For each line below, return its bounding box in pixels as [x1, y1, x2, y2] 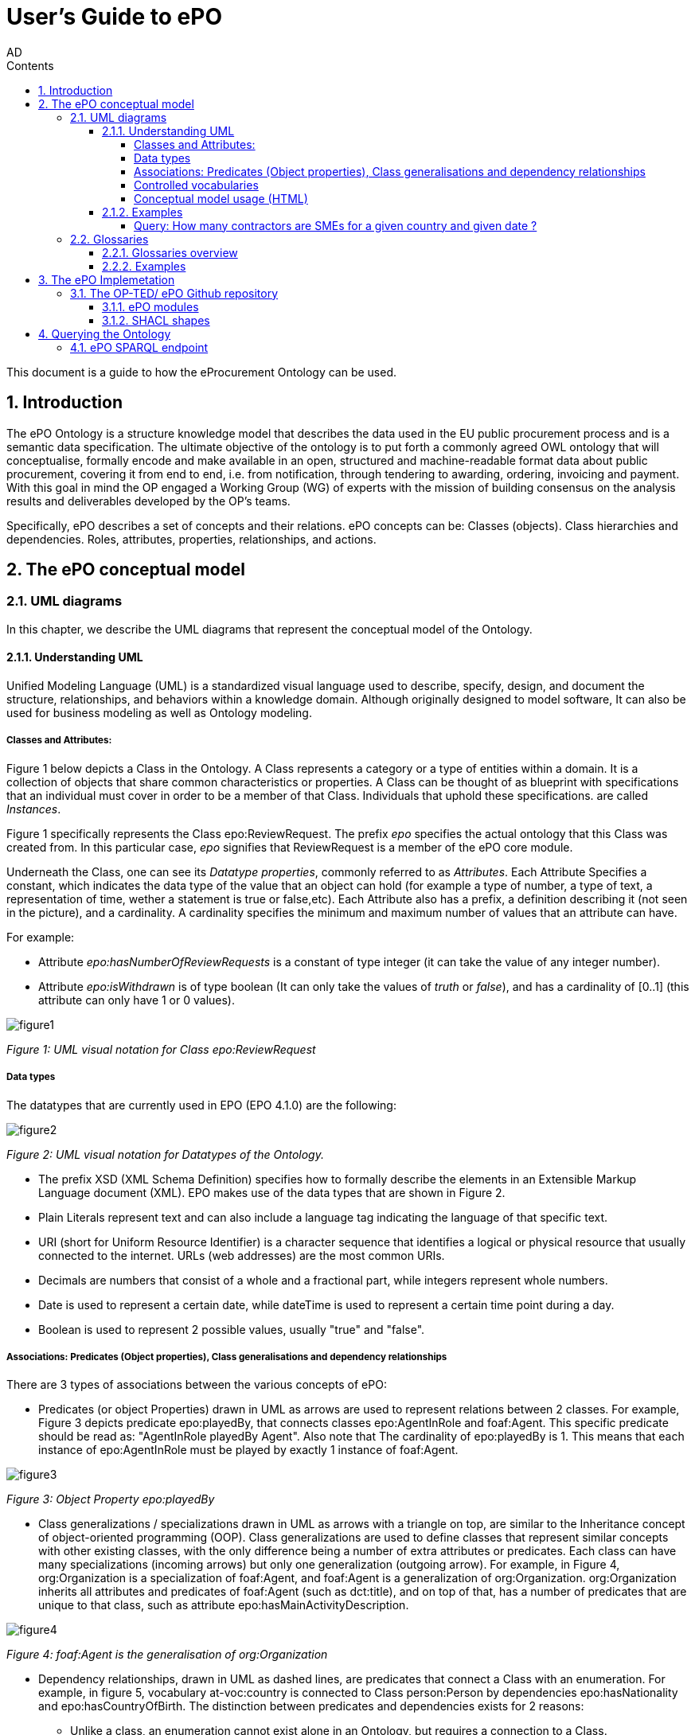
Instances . [6, 801, 61, 816]
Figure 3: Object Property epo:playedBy [6, 1492, 215, 1507]
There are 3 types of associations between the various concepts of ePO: [6, 1378, 387, 1392]
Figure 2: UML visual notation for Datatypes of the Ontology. [6, 1147, 324, 1161]
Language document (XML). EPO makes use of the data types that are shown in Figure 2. [38, 1185, 506, 1199]
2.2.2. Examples [102, 259, 186, 273]
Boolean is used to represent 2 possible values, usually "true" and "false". [38, 1322, 425, 1336]
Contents [6, 58, 54, 72]
